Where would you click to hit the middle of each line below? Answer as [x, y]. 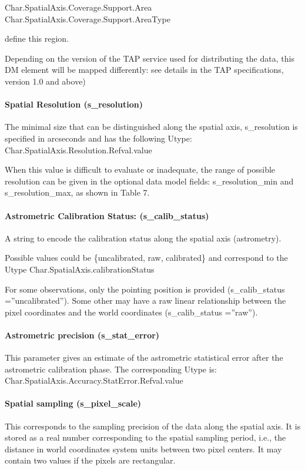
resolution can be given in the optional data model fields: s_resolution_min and [149, 181]
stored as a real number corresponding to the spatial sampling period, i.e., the [145, 437]
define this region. [37, 38]
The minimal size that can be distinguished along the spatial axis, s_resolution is [151, 127]
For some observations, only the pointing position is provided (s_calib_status [145, 289]
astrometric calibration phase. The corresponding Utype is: [111, 369]
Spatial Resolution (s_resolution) [74, 104]
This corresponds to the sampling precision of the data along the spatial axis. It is [153, 426]
